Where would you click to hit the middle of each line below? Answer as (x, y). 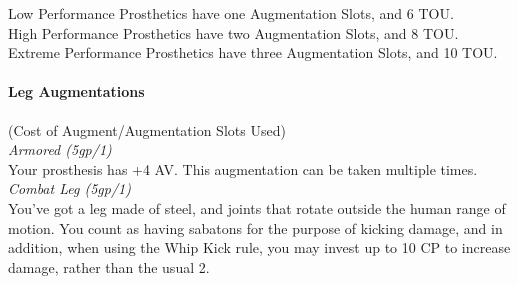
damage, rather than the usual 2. (109, 266)
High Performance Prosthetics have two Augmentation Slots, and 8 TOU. (233, 32)
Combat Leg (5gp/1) (69, 188)
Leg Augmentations (76, 91)
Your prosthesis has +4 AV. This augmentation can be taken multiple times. (243, 168)
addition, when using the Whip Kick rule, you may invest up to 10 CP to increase (259, 247)
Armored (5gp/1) (60, 149)
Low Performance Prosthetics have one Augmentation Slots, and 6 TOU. (231, 13)
